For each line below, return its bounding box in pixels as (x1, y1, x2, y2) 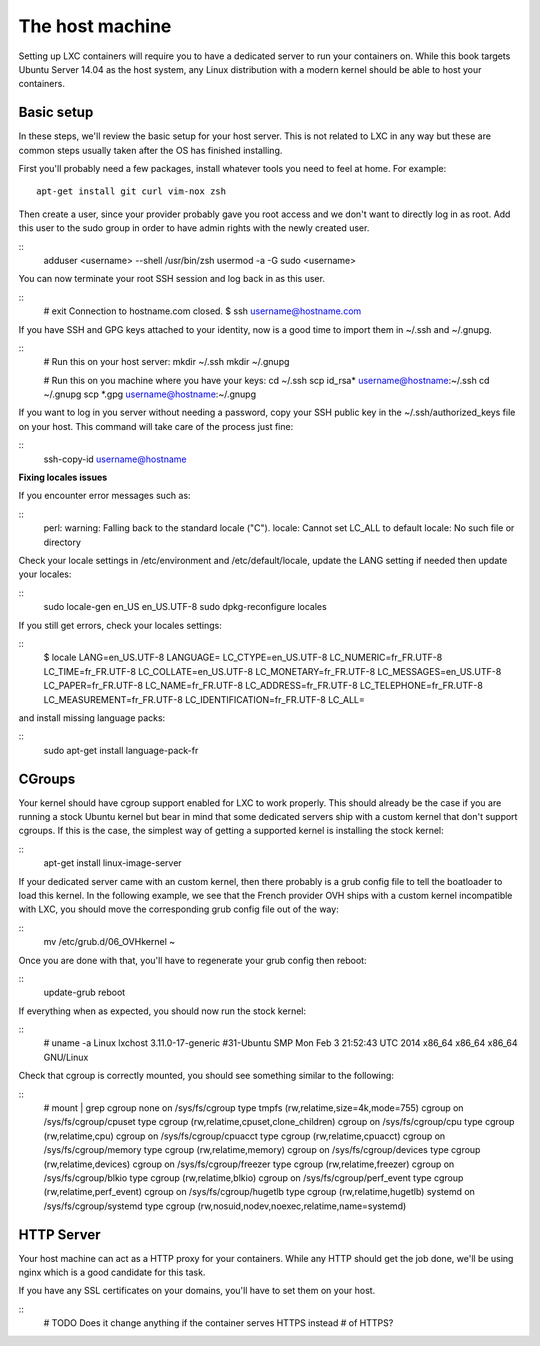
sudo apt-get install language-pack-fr (43, 744, 199, 756)
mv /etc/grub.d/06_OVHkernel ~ (43, 936, 175, 948)
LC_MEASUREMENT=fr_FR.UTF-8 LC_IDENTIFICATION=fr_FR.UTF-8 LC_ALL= (43, 693, 365, 705)
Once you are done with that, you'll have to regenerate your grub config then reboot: (18, 954, 367, 966)
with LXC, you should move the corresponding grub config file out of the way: (18, 903, 339, 915)
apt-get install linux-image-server (43, 857, 182, 869)
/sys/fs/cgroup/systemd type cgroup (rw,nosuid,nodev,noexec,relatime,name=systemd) (43, 1200, 407, 1212)
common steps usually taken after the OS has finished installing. (18, 144, 283, 156)
